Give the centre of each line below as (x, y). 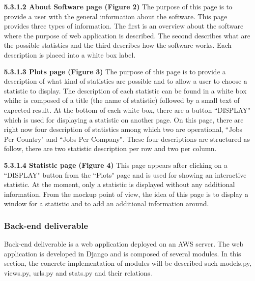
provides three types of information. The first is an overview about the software (124, 26)
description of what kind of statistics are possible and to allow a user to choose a (126, 81)
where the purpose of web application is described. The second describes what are (127, 35)
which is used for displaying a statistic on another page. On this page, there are (124, 119)
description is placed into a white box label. (70, 54)
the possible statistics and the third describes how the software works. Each (118, 45)
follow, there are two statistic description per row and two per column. (110, 148)
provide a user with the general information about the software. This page (116, 16)
